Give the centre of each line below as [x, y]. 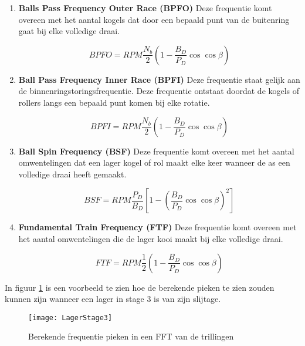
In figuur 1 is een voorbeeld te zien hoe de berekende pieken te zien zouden [140, 287]
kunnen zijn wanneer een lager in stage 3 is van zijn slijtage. [113, 299]
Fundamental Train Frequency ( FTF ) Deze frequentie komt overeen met [157, 227]
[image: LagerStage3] [70, 318]
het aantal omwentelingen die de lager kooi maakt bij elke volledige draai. [151, 238]
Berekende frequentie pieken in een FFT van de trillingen [131, 336]
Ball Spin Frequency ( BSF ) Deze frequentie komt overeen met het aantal [156, 151]
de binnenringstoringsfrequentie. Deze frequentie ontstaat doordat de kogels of [159, 91]
